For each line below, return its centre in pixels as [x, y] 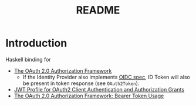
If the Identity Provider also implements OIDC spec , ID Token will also [106, 77]
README [98, 10]
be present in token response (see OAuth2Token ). [81, 83]
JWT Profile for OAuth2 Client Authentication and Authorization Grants [99, 89]
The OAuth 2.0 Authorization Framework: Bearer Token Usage [89, 96]
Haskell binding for [28, 59]
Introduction [36, 43]
